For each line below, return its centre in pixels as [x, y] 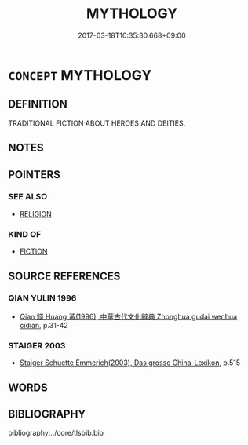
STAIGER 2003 [37, 345]
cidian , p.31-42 [44, 325]
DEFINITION [38, 104]
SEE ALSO [28, 197]
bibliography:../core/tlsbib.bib [56, 433]
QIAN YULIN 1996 [42, 298]
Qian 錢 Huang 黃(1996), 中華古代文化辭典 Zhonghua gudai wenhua [128, 316]
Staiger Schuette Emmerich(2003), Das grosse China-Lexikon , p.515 [130, 363]
